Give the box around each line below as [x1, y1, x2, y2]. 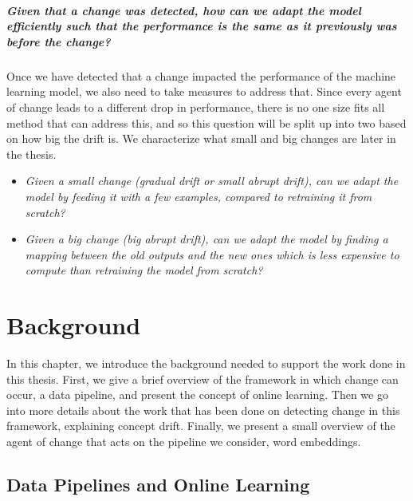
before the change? [6, 33, 111, 49]
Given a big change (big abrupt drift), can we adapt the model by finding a [25, 231, 388, 247]
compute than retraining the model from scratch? [25, 262, 263, 278]
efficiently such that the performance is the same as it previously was [6, 18, 397, 34]
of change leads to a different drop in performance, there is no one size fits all [6, 98, 385, 115]
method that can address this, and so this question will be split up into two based [6, 114, 407, 131]
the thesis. [6, 145, 57, 162]
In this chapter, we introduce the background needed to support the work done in [6, 355, 406, 371]
